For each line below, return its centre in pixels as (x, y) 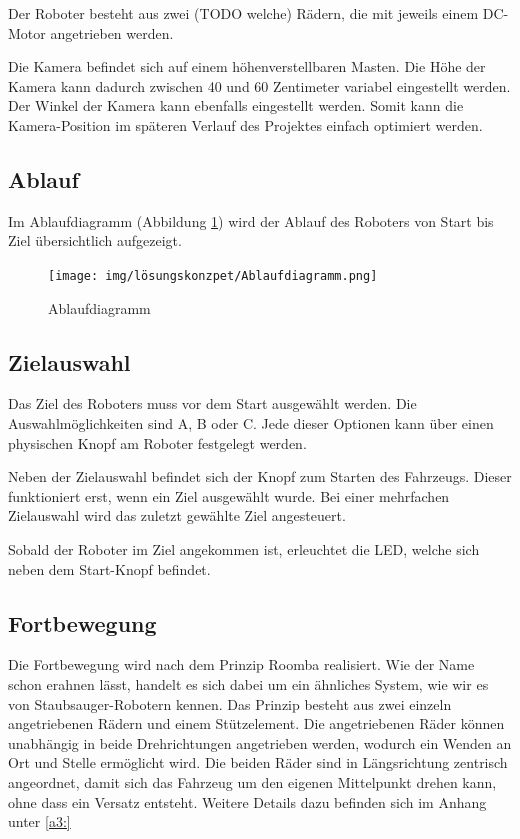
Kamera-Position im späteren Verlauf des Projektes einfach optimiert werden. (245, 124)
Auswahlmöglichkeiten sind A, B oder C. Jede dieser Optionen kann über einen (251, 423)
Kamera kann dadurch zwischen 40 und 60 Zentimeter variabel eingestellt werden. (259, 85)
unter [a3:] (39, 821)
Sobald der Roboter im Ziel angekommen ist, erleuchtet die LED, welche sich (244, 548)
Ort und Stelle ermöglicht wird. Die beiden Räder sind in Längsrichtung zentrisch (258, 762)
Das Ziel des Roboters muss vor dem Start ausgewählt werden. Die (212, 403)
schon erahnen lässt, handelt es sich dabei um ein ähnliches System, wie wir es (248, 683)
